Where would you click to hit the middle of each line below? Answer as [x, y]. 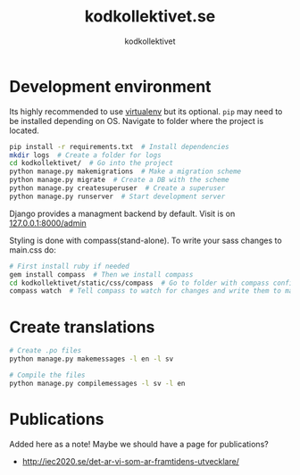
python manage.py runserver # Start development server [117, 196]
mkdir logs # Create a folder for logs [86, 155]
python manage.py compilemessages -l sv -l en [97, 383]
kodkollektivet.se [150, 17]
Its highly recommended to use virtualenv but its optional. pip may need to [146, 111]
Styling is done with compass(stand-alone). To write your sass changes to [146, 240]
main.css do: [33, 250]
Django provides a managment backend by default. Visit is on [122, 213]
